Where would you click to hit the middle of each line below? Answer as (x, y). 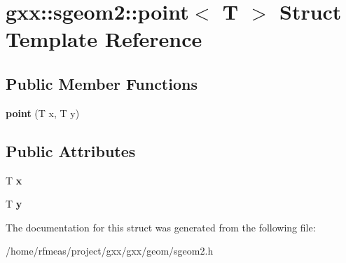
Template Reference (104, 39)
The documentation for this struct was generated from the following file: (161, 227)
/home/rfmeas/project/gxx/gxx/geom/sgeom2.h (110, 251)
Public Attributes (71, 150)
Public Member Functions (102, 83)
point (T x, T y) (43, 113)
